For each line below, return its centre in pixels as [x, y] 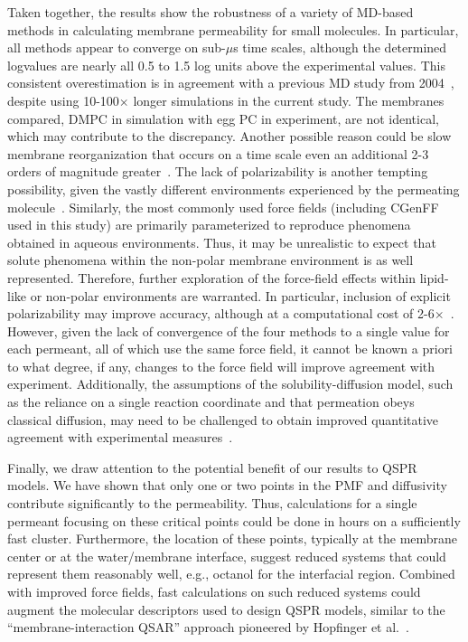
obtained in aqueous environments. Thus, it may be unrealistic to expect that [222, 242]
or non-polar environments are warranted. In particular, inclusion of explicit [240, 295]
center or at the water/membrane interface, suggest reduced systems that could [227, 556]
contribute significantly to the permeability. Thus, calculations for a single [212, 503]
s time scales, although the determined [340, 47]
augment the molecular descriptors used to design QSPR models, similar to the [226, 609]
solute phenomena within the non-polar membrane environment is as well [211, 260]
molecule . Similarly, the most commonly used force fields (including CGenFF [223, 207]
